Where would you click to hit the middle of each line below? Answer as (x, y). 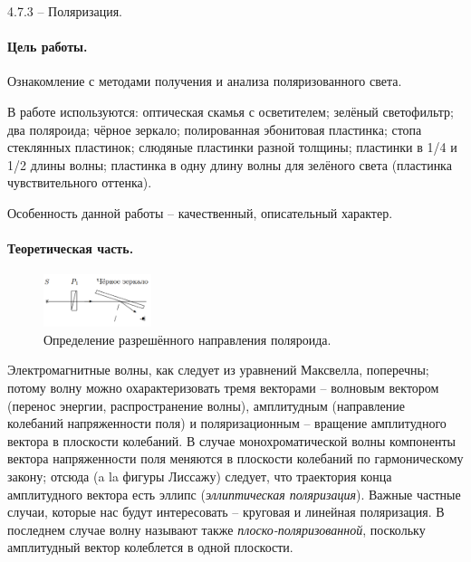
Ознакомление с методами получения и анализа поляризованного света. (205, 81)
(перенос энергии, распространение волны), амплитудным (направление (206, 405)
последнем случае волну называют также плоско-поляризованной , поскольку (216, 529)
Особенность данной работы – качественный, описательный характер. (200, 212)
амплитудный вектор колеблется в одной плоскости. (150, 547)
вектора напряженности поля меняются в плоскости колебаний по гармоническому (235, 458)
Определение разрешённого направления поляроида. (187, 339)
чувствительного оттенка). (80, 182)
